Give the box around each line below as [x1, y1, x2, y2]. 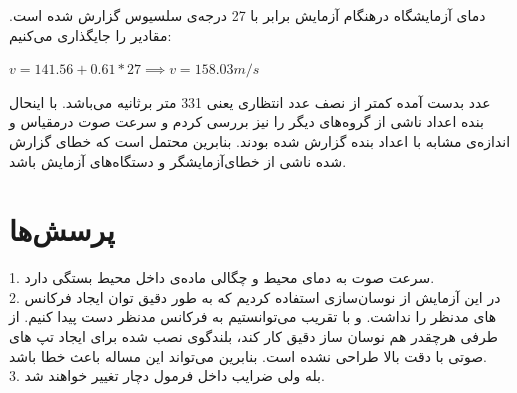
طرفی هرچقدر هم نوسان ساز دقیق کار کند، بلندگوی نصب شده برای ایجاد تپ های [9, 326, 498, 347]
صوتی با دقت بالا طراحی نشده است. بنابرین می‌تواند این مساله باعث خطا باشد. [9, 345, 487, 366]
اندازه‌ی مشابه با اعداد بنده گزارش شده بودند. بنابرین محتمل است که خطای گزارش [9, 130, 511, 151]
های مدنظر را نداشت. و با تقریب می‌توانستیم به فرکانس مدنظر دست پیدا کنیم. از [9, 306, 497, 327]
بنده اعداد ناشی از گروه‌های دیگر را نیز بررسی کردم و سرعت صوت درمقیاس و [9, 111, 484, 132]
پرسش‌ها [9, 209, 115, 250]
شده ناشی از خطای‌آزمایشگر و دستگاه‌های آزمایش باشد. [9, 150, 347, 171]
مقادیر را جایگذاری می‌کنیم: [9, 24, 172, 45]
